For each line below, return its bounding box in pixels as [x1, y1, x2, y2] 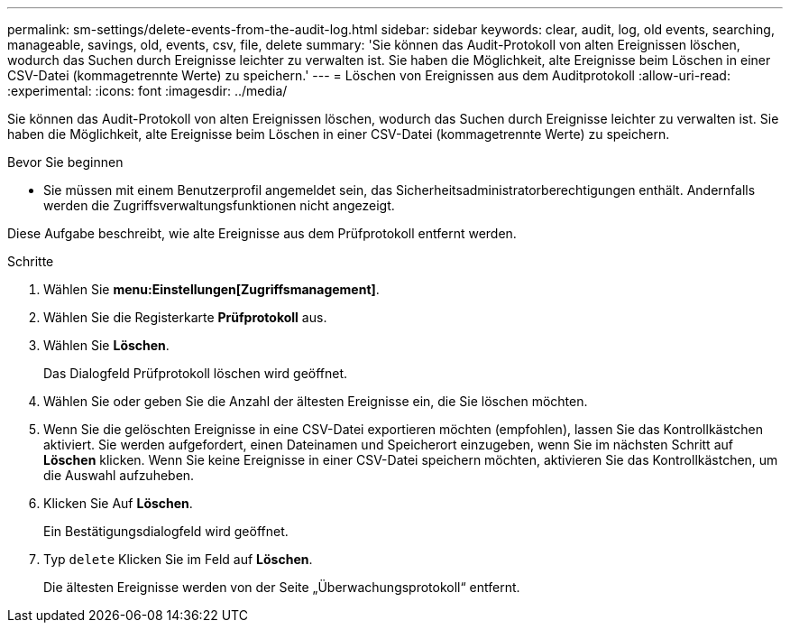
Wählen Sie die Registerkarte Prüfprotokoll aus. [43, 310, 327, 325]
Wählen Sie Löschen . [43, 338, 170, 353]
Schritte [7, 254, 54, 269]
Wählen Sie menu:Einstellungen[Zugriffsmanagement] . [43, 282, 380, 297]
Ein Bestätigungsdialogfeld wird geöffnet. [43, 523, 289, 539]
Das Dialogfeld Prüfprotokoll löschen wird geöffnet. [43, 366, 348, 381]
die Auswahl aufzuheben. [43, 468, 195, 483]
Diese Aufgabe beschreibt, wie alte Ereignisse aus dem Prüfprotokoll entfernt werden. [7, 226, 517, 241]
